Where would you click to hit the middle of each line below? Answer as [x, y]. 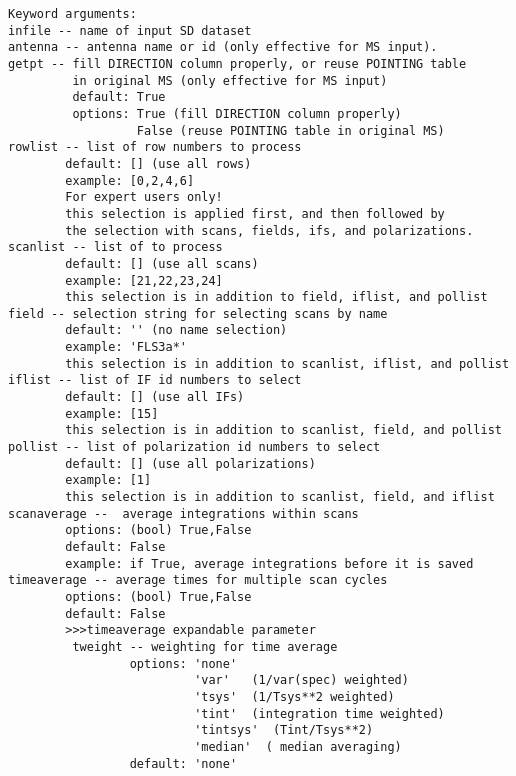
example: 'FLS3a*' [126, 347]
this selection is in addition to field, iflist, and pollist [276, 297]
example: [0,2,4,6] [130, 180]
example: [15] [112, 413]
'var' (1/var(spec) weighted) [301, 680]
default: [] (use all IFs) [155, 397]
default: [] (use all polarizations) [190, 463]
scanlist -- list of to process [115, 247]
